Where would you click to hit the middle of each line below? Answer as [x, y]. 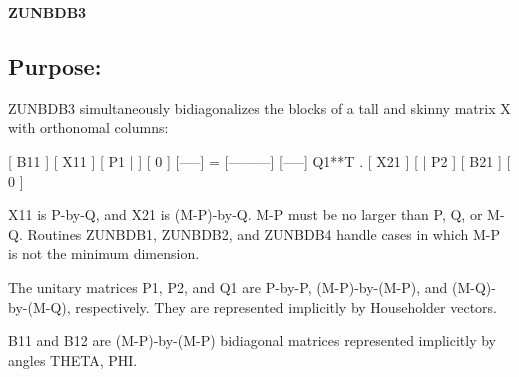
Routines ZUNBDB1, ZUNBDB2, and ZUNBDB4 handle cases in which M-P [263, 233]
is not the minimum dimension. [104, 253]
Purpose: [55, 65]
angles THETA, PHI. [73, 359]
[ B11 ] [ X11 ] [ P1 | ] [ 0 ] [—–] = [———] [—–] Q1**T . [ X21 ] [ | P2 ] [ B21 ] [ [259, 160]
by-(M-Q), [39, 306]
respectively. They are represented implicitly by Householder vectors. [286, 306]
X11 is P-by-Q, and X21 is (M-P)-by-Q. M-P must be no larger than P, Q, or [245, 214]
